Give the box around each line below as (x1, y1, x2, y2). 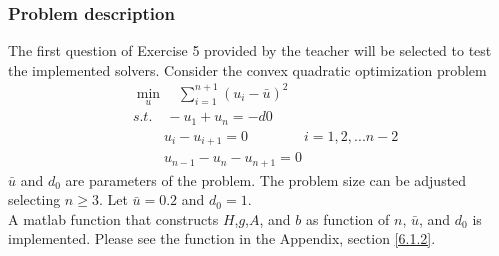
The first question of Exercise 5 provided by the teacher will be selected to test (8, 40, 492, 61)
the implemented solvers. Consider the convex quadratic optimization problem (8, 59, 487, 80)
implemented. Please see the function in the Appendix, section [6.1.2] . (8, 228, 436, 249)
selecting (8, 189, 61, 210)
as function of (305, 208, 390, 229)
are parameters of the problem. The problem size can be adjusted (65, 169, 467, 190)
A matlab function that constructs (8, 208, 219, 229)
